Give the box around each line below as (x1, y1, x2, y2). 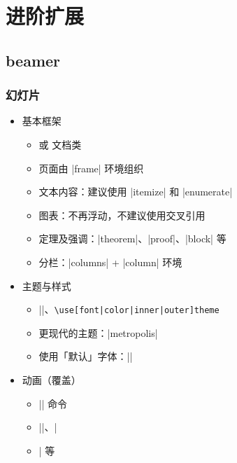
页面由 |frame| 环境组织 (38, 160, 144, 175)
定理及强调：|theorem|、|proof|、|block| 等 (38, 231, 227, 246)
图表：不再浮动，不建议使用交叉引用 (38, 207, 206, 222)
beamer (6, 49, 61, 71)
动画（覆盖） (22, 372, 81, 387)
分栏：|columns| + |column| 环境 (38, 254, 182, 269)
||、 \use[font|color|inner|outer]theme (38, 302, 220, 317)
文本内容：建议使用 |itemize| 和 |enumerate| (38, 184, 233, 199)
